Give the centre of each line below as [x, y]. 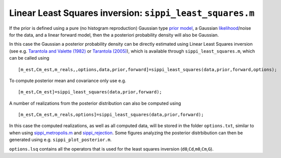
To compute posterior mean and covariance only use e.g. [68, 80]
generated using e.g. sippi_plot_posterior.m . [60, 140]
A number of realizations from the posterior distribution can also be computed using [95, 103]
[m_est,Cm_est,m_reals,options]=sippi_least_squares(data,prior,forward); [111, 115]
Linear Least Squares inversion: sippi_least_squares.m [132, 13]
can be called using [29, 58]
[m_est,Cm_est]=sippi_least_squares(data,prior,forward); [90, 92]
